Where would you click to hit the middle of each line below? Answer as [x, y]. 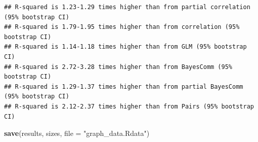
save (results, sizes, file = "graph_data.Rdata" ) [77, 133]
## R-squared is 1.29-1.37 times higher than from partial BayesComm [124, 86]
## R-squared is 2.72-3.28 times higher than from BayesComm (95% [118, 67]
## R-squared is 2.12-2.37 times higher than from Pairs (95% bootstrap [129, 106]
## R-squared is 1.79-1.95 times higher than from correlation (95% [122, 27]
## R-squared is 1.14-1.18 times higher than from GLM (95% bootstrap [125, 47]
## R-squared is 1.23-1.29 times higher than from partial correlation [127, 7]
